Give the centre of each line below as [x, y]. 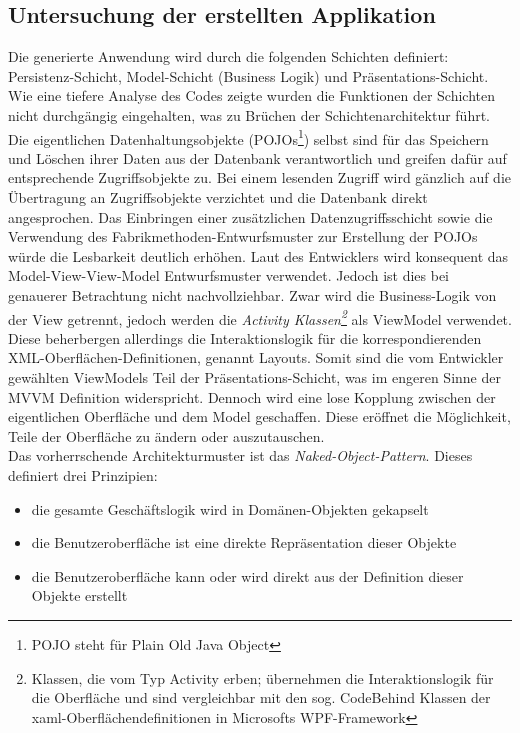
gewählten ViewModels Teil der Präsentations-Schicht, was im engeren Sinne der [254, 377]
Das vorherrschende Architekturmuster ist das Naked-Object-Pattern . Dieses [240, 455]
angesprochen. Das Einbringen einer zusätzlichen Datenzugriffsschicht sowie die [250, 216]
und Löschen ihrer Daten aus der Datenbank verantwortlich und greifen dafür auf [257, 157]
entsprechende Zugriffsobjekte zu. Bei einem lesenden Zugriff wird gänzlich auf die [260, 177]
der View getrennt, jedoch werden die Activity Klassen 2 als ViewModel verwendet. [260, 317]
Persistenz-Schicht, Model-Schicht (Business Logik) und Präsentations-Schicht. [248, 75]
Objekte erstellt [79, 595]
